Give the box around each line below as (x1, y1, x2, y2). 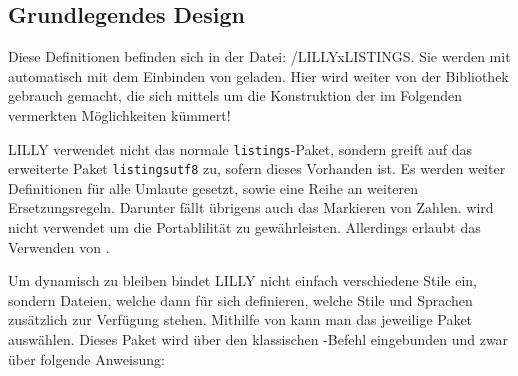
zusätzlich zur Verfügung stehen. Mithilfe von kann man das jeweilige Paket (8, 309, 473, 330)
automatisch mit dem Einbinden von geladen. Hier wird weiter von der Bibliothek (8, 65, 509, 86)
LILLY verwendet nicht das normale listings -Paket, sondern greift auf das (8, 138, 473, 159)
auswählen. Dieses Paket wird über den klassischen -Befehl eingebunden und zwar (8, 329, 509, 350)
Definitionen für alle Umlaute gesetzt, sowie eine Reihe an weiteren (8, 177, 419, 198)
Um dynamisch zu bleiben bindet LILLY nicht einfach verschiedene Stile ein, (8, 270, 477, 291)
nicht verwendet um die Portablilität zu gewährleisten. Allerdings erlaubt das (8, 217, 481, 238)
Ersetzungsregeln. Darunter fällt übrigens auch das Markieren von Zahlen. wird (8, 197, 494, 218)
